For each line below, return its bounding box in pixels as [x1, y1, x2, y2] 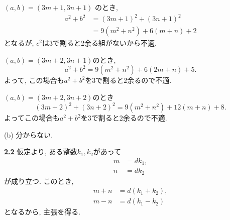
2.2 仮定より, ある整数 [4, 146, 77, 157]
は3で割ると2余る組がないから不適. [42, 38, 157, 48]
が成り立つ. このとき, [4, 175, 74, 186]
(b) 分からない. [4, 129, 53, 140]
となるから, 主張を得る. [4, 206, 81, 217]
